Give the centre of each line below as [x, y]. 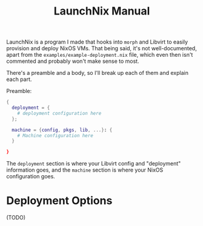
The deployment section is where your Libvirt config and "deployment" [94, 164]
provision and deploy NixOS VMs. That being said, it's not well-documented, [101, 48]
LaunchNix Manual [102, 11]
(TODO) [16, 218]
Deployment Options [59, 201]
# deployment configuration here [59, 113]
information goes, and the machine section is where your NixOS [85, 170]
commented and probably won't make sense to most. [73, 61]
